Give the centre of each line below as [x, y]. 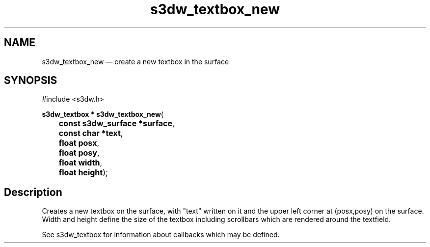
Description [33, 192]
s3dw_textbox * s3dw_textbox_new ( [103, 114]
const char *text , [91, 133]
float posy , [79, 153]
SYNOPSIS [31, 81]
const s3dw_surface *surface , [117, 123]
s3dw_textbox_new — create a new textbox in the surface [135, 61]
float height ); [83, 173]
